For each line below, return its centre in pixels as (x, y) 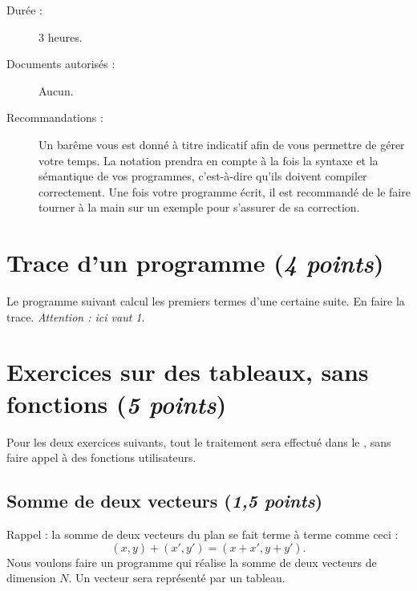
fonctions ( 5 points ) (117, 403)
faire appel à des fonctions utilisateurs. (101, 457)
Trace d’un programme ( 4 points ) (195, 263)
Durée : (24, 10)
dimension (31, 578)
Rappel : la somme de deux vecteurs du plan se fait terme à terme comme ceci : (202, 534)
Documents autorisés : (61, 64)
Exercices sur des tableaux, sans (188, 372)
